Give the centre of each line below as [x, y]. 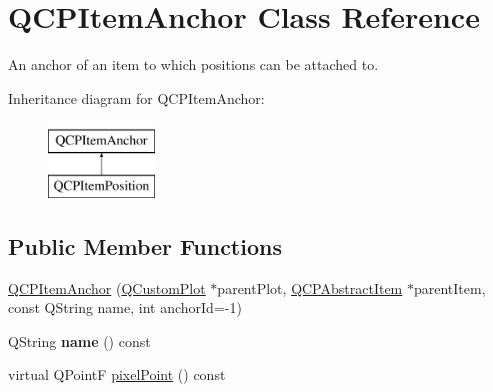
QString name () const [79, 340]
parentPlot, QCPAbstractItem [310, 287]
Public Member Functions [145, 245]
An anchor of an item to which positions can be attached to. [193, 64]
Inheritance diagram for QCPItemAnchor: [136, 97]
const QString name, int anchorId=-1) [125, 307]
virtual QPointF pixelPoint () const [117, 374]
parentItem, [449, 287]
